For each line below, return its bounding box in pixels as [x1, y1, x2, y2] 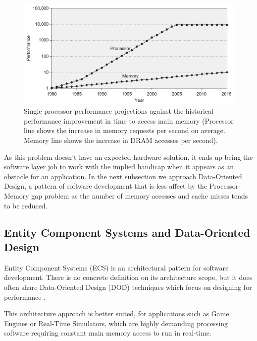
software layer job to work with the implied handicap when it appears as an [4, 161, 234, 172]
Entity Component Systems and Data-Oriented [4, 224, 251, 240]
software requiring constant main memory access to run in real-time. [4, 328, 211, 338]
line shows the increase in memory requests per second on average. [24, 125, 225, 136]
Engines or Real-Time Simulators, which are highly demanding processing [4, 318, 228, 328]
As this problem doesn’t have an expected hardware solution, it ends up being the [4, 151, 253, 162]
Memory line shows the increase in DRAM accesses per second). [24, 135, 218, 145]
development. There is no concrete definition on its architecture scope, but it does [4, 272, 253, 282]
